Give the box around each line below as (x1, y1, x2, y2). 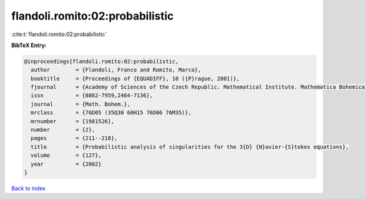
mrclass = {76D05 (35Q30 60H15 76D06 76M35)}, (30, 109, 192, 116)
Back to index (11, 184, 46, 192)
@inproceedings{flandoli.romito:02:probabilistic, (24, 58, 179, 65)
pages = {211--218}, (30, 135, 118, 142)
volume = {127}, (30, 152, 102, 159)
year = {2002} (30, 161, 102, 167)
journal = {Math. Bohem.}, (30, 101, 131, 107)
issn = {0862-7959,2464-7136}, (30, 92, 153, 99)
